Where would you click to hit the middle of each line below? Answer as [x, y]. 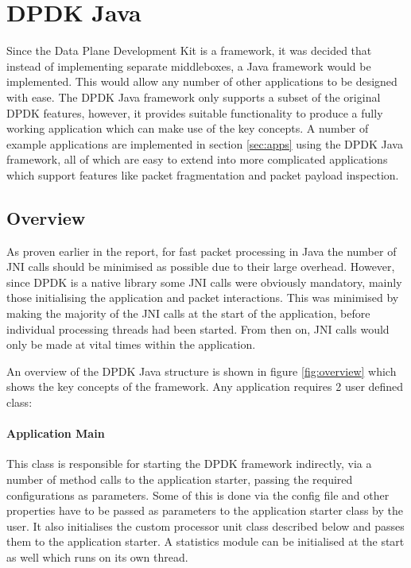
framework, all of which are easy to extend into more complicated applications [197, 159]
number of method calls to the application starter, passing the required [180, 479]
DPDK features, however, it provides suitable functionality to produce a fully [195, 112]
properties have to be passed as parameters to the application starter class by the [205, 510]
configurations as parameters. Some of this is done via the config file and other [198, 495]
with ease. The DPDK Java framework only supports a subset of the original [194, 97]
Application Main [56, 433]
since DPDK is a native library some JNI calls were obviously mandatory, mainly [204, 282]
